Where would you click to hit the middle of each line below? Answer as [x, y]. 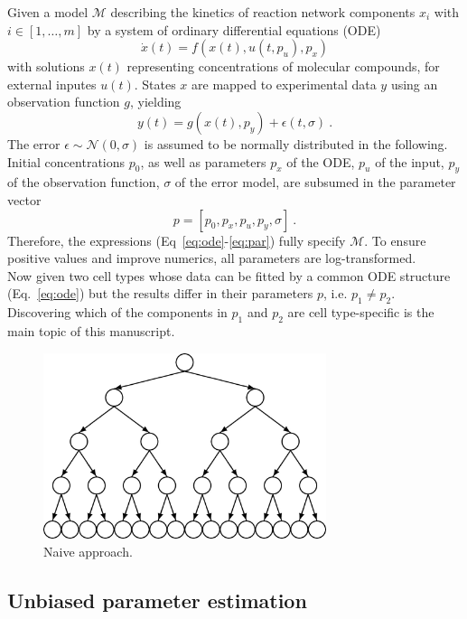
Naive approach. [88, 551]
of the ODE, [321, 161]
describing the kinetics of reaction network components [263, 12]
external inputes [52, 84]
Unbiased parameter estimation [157, 600]
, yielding [155, 102]
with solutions [46, 66]
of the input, [410, 161]
